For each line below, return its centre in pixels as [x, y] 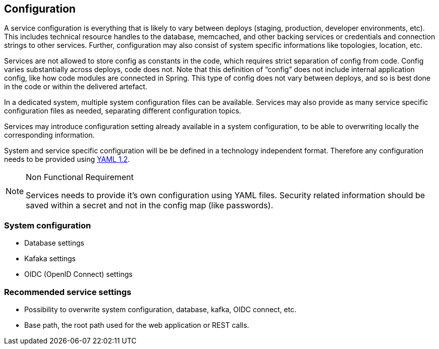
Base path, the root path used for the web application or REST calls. [137, 325]
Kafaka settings [50, 259]
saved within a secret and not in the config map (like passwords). [150, 206]
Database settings [54, 243]
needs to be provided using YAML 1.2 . [67, 159]
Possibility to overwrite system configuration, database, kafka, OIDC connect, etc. [160, 309]
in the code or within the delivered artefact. [76, 87]
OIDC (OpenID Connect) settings [78, 274]
